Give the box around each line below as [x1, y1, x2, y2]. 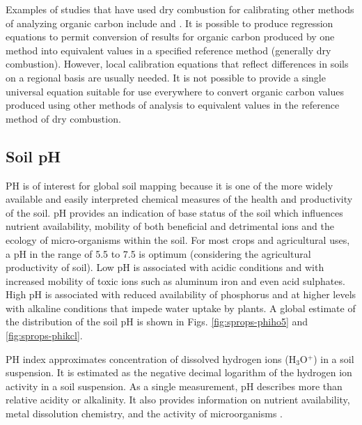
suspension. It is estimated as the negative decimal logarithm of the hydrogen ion [6, 365, 352, 380]
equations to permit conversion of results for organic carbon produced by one [6, 29, 335, 44]
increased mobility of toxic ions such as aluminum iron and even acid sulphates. [6, 273, 345, 288]
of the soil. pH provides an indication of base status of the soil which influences [6, 205, 343, 219]
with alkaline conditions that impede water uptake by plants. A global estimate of [6, 300, 356, 315]
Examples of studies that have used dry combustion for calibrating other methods [6, 2, 354, 16]
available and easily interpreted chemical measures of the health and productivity [6, 192, 353, 206]
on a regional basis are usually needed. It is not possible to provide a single [6, 70, 326, 84]
